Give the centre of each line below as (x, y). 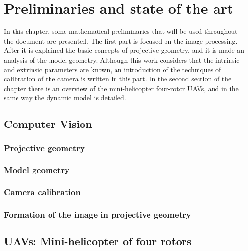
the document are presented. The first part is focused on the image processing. (121, 40)
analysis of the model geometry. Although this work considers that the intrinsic (122, 59)
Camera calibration (42, 192)
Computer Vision (48, 124)
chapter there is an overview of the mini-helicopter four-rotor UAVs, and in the (121, 88)
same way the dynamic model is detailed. (65, 98)
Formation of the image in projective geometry (98, 214)
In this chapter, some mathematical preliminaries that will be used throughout (121, 31)
